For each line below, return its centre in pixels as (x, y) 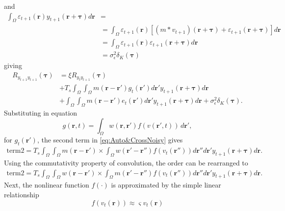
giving (13, 65)
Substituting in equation (41, 112)
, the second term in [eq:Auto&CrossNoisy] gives (110, 140)
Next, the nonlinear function (47, 185)
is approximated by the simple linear (166, 185)
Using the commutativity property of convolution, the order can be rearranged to (126, 162)
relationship (22, 194)
